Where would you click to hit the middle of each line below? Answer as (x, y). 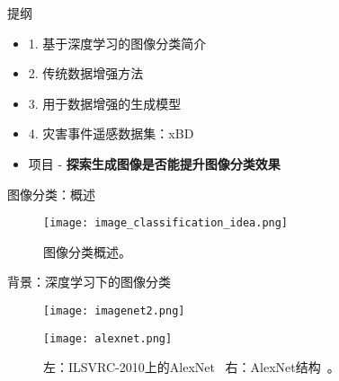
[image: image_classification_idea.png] (166, 223)
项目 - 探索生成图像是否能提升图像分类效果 (154, 163)
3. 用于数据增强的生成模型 (105, 103)
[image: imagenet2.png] (114, 311)
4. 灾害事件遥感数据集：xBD (111, 133)
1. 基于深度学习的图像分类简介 (117, 43)
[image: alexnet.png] (108, 338)
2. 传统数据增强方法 (86, 73)
